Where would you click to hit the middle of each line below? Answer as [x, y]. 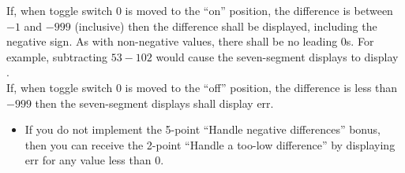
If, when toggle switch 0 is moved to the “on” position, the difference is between [200, 10]
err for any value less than [88, 160]
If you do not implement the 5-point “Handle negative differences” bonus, [202, 129]
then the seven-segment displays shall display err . [154, 103]
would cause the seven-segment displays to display [277, 56]
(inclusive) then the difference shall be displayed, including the [226, 26]
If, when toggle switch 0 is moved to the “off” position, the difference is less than [202, 87]
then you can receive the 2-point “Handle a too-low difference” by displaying [210, 144]
